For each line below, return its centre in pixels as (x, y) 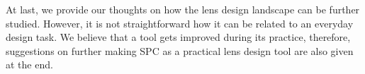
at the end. (29, 64)
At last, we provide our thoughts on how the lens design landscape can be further (183, 9)
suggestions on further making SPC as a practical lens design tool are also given (180, 50)
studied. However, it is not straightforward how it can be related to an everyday (180, 23)
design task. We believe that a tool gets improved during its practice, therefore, (178, 37)
